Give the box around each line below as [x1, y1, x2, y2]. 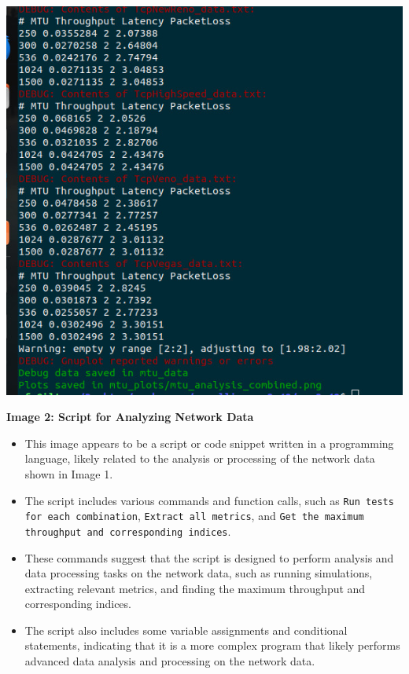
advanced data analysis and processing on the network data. [24, 653, 315, 669]
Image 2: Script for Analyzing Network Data [6, 408, 254, 425]
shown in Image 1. [24, 465, 113, 482]
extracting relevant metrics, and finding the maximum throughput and [24, 580, 366, 596]
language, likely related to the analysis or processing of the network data [24, 450, 375, 467]
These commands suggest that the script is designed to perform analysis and [24, 549, 394, 566]
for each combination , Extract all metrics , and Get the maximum [24, 507, 364, 524]
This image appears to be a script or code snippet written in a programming [24, 434, 394, 451]
